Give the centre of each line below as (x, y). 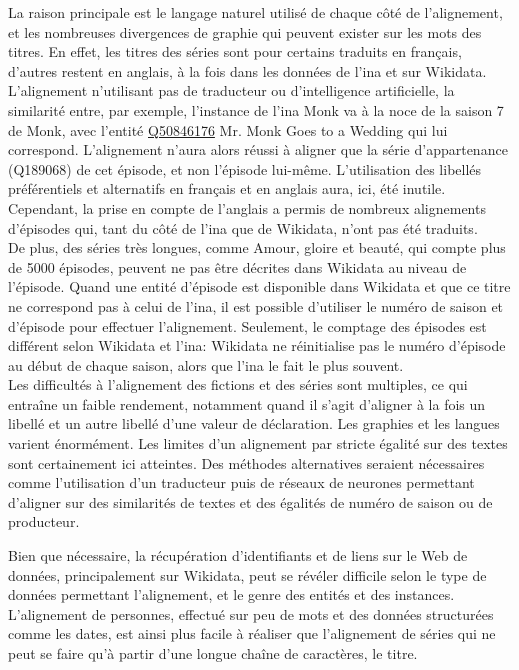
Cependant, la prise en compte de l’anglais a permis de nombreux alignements (247, 207)
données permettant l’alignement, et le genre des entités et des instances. (231, 594)
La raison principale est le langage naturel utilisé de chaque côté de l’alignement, (255, 12)
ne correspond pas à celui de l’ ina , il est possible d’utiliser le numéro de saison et (256, 305)
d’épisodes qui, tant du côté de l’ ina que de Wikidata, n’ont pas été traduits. (243, 227)
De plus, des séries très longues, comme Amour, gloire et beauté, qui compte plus (257, 247)
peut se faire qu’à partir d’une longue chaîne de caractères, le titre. (213, 653)
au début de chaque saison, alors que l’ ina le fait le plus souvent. (206, 364)
